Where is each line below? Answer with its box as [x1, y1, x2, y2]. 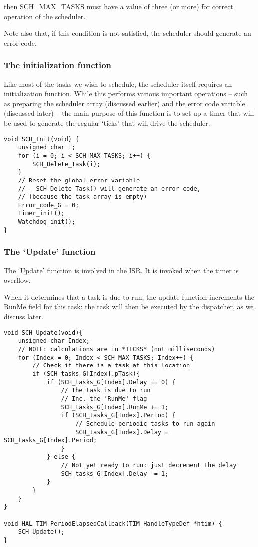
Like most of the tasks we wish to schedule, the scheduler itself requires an [4, 78, 232, 89]
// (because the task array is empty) [18, 193, 147, 201]
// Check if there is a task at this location [32, 362, 190, 369]
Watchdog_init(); [18, 218, 76, 226]
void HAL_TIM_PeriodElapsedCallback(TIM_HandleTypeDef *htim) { [4, 520, 222, 527]
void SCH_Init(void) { [4, 135, 79, 143]
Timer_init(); [18, 210, 65, 217]
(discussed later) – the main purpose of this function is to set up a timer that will [4, 108, 254, 118]
